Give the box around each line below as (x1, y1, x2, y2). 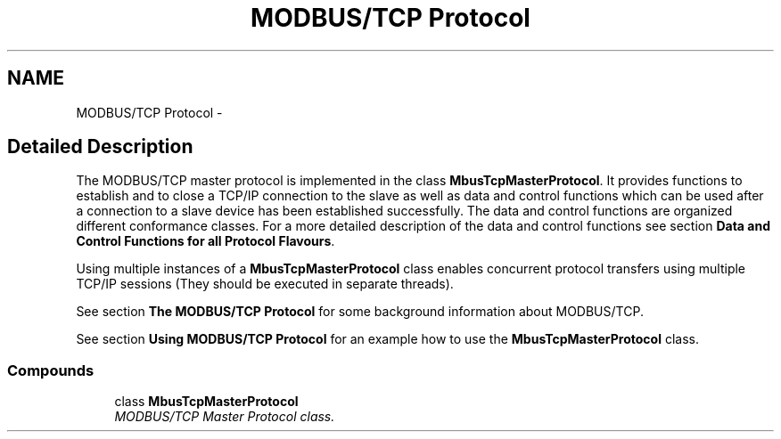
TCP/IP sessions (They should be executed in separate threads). (76, 276, 454, 292)
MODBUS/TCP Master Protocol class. (114, 409, 335, 425)
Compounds (7, 361, 95, 379)
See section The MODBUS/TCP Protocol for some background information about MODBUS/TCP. (76, 304, 644, 320)
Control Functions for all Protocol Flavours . (76, 233, 335, 249)
